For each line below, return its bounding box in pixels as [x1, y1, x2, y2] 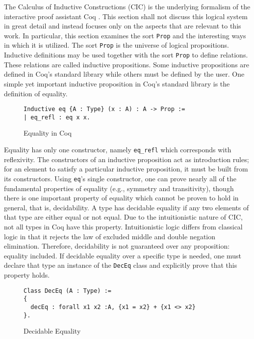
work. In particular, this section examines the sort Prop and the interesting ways [4, 30, 246, 40]
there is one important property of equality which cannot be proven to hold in [4, 193, 239, 203]
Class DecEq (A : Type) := [24, 287, 111, 294]
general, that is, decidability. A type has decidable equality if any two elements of [4, 202, 249, 212]
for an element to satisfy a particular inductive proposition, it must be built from [4, 164, 248, 174]
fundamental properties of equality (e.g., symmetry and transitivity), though [4, 183, 234, 193]
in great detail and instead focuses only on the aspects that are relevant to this [4, 21, 241, 31]
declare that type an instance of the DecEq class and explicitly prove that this [4, 260, 237, 270]
